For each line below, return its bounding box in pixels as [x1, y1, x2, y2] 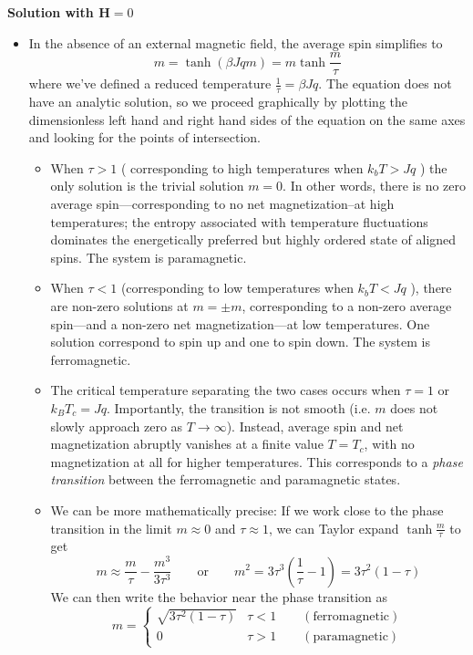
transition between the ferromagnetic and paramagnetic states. [50, 470, 401, 489]
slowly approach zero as [50, 416, 183, 435]
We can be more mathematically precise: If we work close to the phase [50, 500, 444, 519]
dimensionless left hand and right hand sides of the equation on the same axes [28, 109, 466, 129]
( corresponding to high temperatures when [120, 158, 364, 177]
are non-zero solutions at [50, 296, 189, 316]
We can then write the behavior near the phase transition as [50, 587, 388, 606]
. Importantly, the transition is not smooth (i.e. [107, 398, 371, 417]
